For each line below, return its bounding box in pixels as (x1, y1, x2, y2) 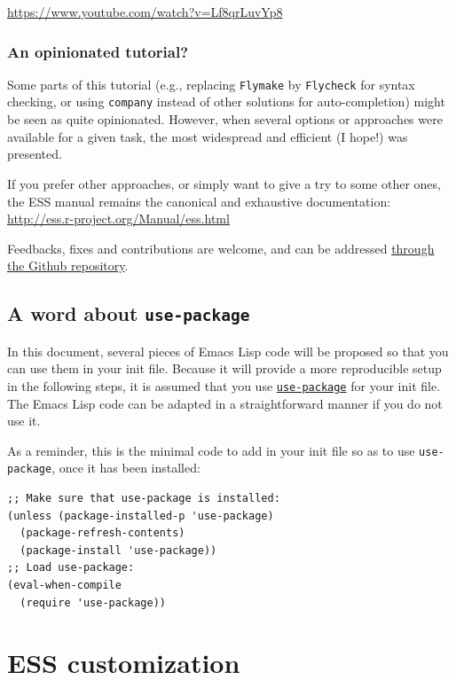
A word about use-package (7, 300, 250, 327)
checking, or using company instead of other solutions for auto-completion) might (7, 92, 445, 111)
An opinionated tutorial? (7, 40, 189, 62)
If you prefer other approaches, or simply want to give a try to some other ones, (7, 174, 441, 192)
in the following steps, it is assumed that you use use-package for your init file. (7, 376, 441, 395)
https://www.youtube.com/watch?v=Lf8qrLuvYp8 (7, 3, 283, 20)
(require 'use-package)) (20, 596, 166, 609)
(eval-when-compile (7, 578, 122, 591)
